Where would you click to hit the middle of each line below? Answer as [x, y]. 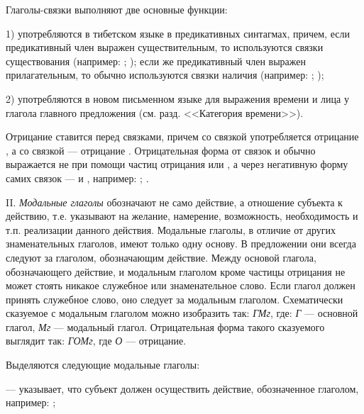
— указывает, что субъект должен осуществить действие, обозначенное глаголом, [182, 388]
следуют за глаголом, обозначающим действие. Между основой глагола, [161, 257]
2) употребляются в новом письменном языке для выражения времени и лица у [177, 98]
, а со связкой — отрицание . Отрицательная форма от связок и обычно [161, 150]
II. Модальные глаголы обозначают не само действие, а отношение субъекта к [174, 202]
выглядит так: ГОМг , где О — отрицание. [96, 341]
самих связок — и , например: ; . [77, 178]
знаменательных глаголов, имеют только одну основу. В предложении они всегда [181, 244]
